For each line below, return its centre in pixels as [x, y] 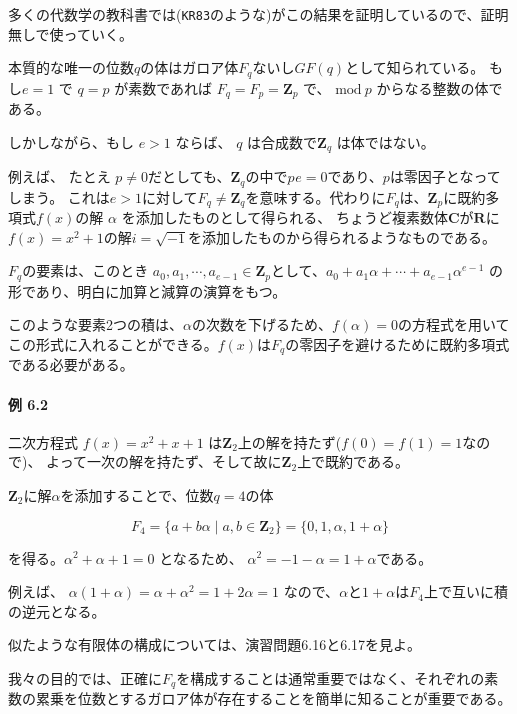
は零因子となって [445, 176]
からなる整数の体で [439, 87]
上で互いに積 [465, 591]
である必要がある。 [71, 364]
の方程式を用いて [453, 324]
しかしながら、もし [71, 141]
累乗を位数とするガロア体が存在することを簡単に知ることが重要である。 [273, 698]
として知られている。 [415, 67]
